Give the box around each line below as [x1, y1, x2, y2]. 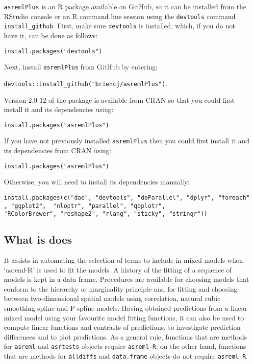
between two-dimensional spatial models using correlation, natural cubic [4, 293, 221, 303]
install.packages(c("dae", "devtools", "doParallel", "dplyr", [4, 194, 215, 201]
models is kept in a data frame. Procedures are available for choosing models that [4, 274, 249, 284]
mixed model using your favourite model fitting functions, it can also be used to [4, 312, 244, 322]
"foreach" [218, 194, 250, 201]
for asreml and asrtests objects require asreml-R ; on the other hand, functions [4, 341, 246, 351]
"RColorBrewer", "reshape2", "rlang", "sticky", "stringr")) [4, 210, 208, 218]
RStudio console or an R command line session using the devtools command [4, 11, 236, 21]
